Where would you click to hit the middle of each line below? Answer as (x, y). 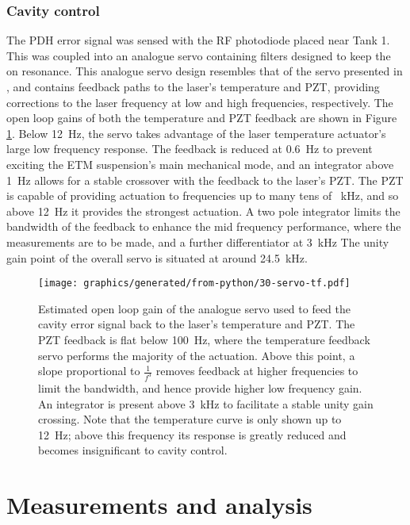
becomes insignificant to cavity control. (133, 450)
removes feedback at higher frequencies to (257, 371)
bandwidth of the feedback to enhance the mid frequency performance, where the (204, 226)
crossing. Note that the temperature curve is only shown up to (190, 419)
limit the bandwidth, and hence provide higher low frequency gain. (200, 388)
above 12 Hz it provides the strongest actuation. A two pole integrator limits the (203, 211)
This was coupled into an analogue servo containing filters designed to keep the (199, 55)
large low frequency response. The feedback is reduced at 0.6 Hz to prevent (190, 149)
